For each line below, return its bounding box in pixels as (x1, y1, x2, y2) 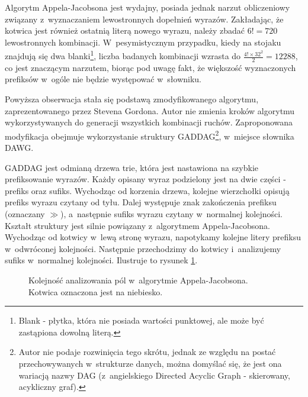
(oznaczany (5, 208, 45, 220)
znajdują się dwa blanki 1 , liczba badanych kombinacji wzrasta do (5, 48, 241, 62)
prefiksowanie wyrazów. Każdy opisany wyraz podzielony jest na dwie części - (5, 173, 286, 185)
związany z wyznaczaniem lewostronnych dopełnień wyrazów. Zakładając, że (5, 12, 284, 25)
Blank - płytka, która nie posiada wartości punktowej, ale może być (18, 314, 264, 327)
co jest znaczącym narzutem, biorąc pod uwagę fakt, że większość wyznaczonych (5, 61, 296, 73)
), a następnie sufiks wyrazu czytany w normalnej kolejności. (60, 208, 283, 220)
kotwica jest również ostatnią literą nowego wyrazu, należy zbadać (5, 24, 245, 37)
